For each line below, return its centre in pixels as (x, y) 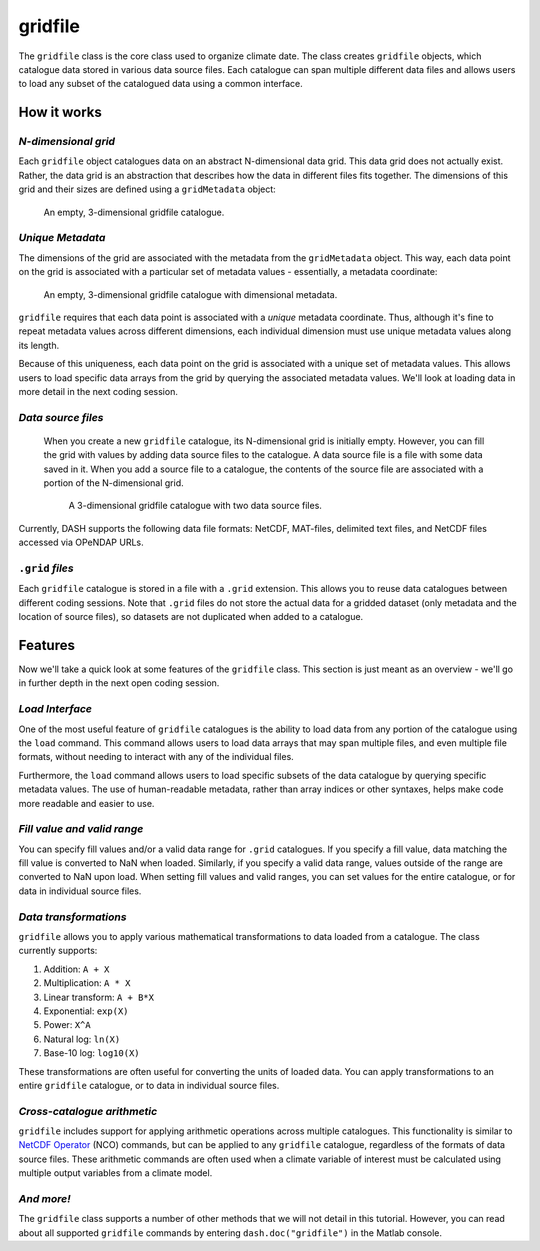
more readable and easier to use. (86, 803)
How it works (60, 112)
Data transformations (72, 917)
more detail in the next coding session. (98, 391)
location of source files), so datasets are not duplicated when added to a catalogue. (191, 617)
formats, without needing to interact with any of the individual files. (156, 757)
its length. (39, 345)
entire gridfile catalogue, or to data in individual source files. (149, 1085)
